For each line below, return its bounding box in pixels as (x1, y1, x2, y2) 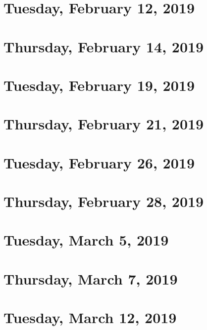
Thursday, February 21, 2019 (3, 114, 204, 134)
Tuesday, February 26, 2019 (3, 152, 195, 172)
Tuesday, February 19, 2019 (3, 75, 195, 95)
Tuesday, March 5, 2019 (3, 230, 169, 250)
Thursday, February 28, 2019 (3, 191, 204, 211)
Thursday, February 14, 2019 (3, 36, 204, 56)
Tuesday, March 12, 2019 (3, 307, 177, 328)
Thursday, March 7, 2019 (3, 268, 178, 289)
